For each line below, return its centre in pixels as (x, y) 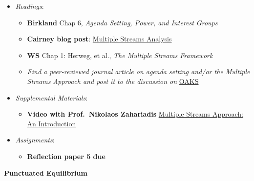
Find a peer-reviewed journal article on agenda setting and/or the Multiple (138, 71)
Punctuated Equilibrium (46, 172)
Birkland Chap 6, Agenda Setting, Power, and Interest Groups (122, 22)
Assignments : (35, 140)
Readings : (30, 6)
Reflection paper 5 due (66, 156)
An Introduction (52, 123)
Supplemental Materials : (52, 97)
